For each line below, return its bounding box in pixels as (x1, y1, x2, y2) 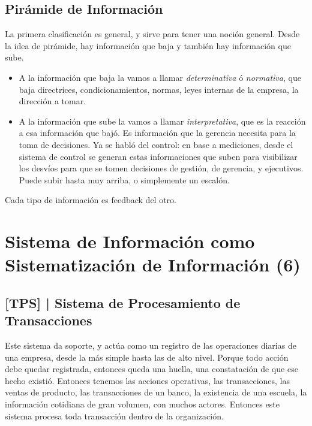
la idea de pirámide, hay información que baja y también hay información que (5, 39, 291, 52)
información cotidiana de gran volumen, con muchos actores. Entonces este (5, 398, 280, 410)
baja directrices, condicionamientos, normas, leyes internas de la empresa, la (19, 83, 299, 95)
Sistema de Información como (5, 229, 255, 253)
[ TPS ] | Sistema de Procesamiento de (5, 293, 241, 312)
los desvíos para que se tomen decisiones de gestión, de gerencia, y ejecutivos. (19, 162, 304, 174)
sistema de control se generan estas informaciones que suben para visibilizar (19, 150, 298, 162)
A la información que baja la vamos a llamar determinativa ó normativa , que (19, 71, 301, 83)
